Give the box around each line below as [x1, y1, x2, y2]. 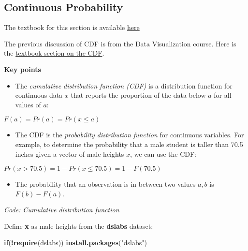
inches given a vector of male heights [15, 148, 124, 159]
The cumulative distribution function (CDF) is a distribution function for [15, 80, 233, 90]
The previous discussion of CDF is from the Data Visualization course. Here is [4, 38, 236, 48]
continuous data [15, 90, 63, 100]
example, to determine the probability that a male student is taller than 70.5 [15, 139, 243, 149]
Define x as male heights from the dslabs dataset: [4, 221, 153, 231]
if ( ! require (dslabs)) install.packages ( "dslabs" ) [4, 237, 147, 247]
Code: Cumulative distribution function [4, 205, 119, 215]
